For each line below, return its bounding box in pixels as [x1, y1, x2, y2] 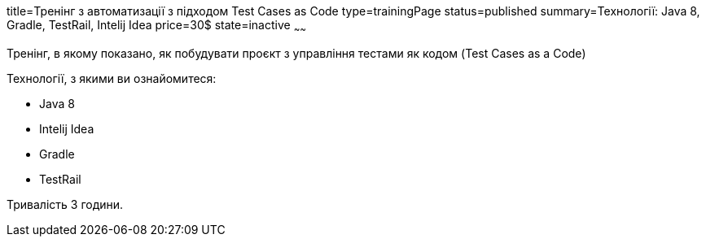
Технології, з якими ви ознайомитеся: [7, 71, 217, 85]
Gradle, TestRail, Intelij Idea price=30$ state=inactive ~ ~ [7, 18, 307, 35]
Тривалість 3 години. [7, 197, 124, 211]
